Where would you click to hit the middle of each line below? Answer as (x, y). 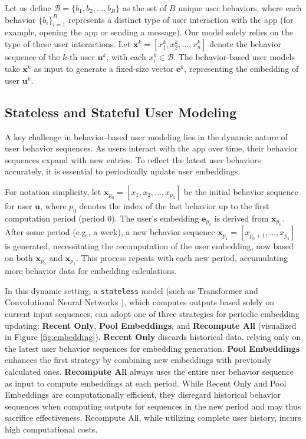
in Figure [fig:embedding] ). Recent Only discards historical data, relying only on (153, 337)
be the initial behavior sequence (241, 191)
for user (19, 205)
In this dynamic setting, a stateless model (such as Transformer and (131, 290)
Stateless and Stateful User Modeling (121, 112)
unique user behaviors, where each (240, 8)
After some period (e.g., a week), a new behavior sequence (110, 232)
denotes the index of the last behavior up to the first (174, 205)
